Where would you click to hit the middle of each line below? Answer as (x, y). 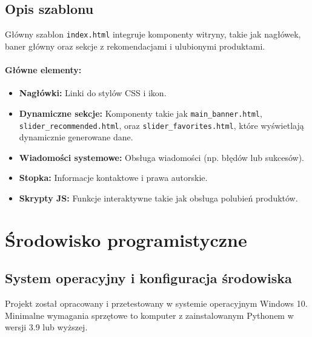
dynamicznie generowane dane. (76, 137)
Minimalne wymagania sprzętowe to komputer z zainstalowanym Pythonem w (149, 315)
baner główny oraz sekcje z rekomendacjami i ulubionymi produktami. (135, 46)
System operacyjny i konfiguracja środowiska (148, 278)
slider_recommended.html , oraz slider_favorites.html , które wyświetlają (161, 125)
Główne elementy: (43, 70)
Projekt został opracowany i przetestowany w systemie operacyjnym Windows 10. (156, 303)
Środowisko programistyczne (126, 239)
